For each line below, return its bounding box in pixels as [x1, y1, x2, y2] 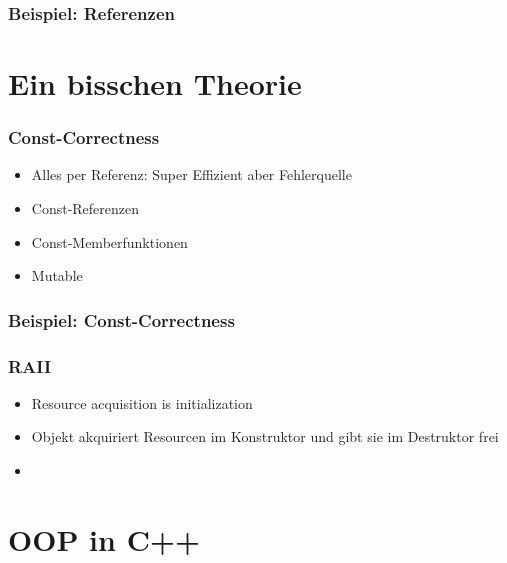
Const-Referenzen [31, 198, 140, 219]
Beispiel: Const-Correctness [8, 307, 235, 332]
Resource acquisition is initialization [31, 392, 253, 413]
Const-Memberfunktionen [31, 231, 188, 252]
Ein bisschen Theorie [8, 63, 302, 104]
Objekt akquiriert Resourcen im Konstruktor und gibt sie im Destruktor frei [31, 426, 499, 447]
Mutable [31, 265, 83, 286]
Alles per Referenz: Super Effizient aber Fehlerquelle [31, 164, 352, 185]
